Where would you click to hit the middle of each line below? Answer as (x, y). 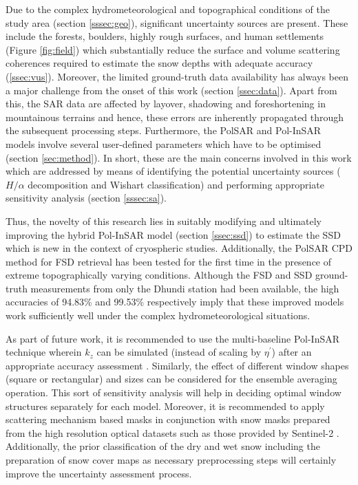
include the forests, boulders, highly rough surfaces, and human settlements (165, 36)
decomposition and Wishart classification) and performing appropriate (176, 184)
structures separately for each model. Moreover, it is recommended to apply (165, 406)
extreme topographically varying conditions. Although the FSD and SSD (159, 275)
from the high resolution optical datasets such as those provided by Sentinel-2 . (172, 432)
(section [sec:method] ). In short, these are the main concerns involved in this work (179, 157)
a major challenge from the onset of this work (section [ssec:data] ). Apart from (171, 90)
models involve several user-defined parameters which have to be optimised (164, 143)
